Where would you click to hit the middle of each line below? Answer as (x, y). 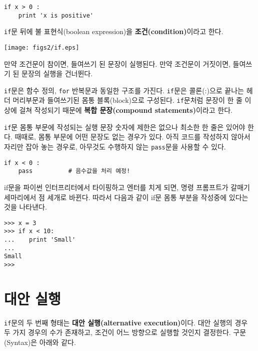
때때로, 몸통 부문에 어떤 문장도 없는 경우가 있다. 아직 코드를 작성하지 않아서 (132, 137)
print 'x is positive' (56, 15)
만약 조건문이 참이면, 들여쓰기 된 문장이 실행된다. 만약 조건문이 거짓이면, (117, 63)
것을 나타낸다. (25, 207)
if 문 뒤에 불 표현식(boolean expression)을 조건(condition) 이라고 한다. (114, 31)
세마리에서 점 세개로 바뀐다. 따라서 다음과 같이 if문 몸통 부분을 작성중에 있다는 (126, 197)
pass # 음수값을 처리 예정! (74, 171)
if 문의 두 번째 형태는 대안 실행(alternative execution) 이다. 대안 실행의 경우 (126, 322)
